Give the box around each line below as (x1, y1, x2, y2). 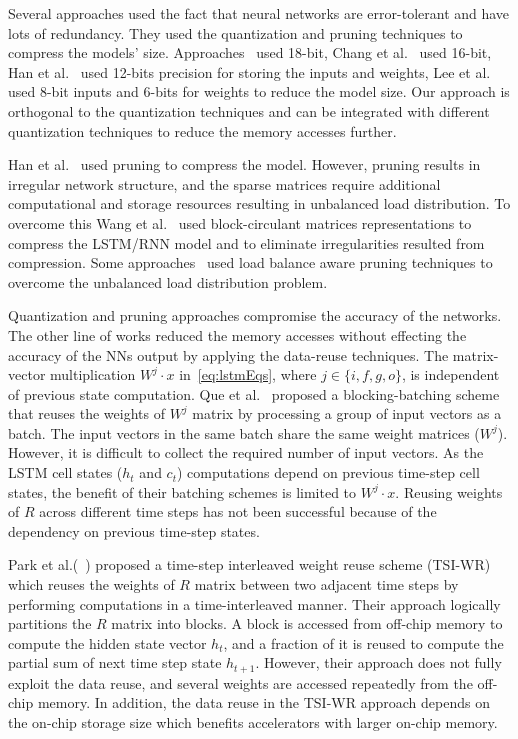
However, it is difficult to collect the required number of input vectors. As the (8, 442, 484, 463)
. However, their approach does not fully (255, 652, 502, 673)
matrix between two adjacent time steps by (194, 574, 459, 595)
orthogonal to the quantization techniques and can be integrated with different (8, 100, 490, 121)
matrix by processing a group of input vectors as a (192, 403, 502, 424)
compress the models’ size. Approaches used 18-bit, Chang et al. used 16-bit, (8, 42, 492, 63)
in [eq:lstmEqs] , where (179, 364, 317, 385)
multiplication (50, 364, 136, 385)
